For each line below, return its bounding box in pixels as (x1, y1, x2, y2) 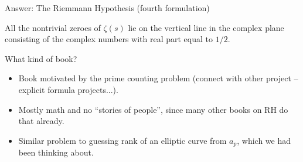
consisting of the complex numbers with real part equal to (5, 33, 213, 45)
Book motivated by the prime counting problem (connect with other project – (18, 72, 298, 84)
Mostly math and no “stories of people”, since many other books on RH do (18, 103, 288, 115)
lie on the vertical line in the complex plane (128, 21, 284, 33)
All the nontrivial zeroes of (5, 21, 101, 33)
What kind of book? (5, 52, 77, 64)
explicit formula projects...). (18, 83, 118, 95)
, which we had (237, 134, 291, 146)
